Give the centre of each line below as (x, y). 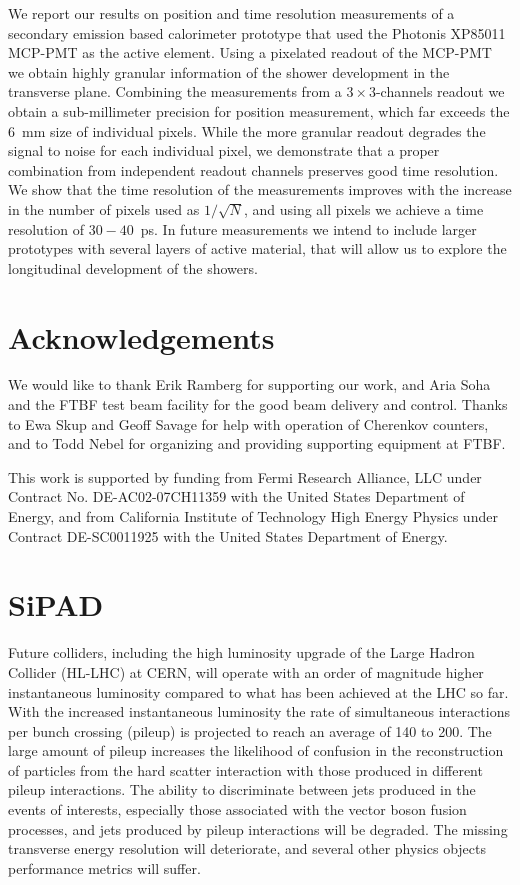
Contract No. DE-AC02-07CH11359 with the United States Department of (236, 496)
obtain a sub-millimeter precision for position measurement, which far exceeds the (259, 110)
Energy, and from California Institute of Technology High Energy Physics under (253, 516)
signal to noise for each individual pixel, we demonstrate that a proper (224, 150)
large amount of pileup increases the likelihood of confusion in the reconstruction (256, 750)
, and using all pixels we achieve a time (363, 208)
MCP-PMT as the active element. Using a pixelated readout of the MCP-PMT (250, 52)
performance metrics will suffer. (104, 867)
